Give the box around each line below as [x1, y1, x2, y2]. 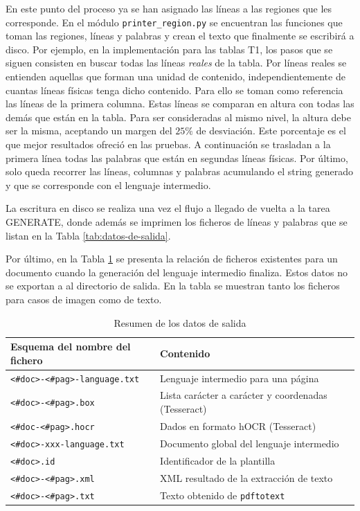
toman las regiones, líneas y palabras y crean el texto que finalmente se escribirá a [6, 28, 354, 43]
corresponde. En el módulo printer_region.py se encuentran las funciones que [6, 15, 343, 29]
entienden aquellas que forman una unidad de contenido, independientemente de [6, 69, 345, 84]
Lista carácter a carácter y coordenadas [160, 388, 327, 402]
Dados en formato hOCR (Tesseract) [160, 418, 316, 433]
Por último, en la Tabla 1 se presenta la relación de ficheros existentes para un [6, 251, 338, 266]
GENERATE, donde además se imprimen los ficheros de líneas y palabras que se [6, 214, 348, 228]
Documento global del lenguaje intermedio [160, 436, 339, 450]
